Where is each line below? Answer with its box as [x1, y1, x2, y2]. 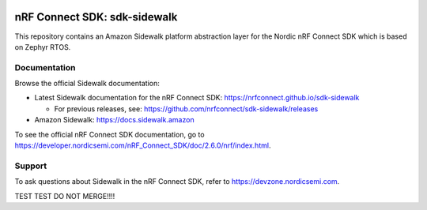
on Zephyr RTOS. [14, 42, 71, 51]
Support [14, 160, 47, 171]
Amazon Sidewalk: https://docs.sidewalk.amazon [34, 115, 195, 125]
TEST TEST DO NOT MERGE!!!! [14, 191, 115, 201]
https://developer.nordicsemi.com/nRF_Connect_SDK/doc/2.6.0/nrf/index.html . [14, 141, 271, 150]
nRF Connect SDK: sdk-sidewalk [14, 10, 178, 24]
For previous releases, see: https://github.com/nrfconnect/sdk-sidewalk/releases [54, 103, 319, 114]
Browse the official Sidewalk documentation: [14, 79, 160, 88]
